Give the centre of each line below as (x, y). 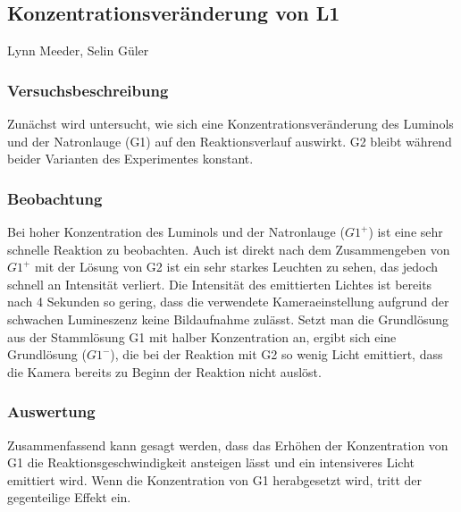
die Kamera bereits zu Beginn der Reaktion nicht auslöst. (164, 371)
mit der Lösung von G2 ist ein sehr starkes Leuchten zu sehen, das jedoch (237, 267)
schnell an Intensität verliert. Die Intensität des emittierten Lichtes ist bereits (220, 284)
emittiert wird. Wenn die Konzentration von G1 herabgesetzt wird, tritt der (215, 479)
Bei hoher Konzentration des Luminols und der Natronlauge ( (176, 232)
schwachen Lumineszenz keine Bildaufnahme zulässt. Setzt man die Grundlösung (228, 319)
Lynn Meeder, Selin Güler (78, 50)
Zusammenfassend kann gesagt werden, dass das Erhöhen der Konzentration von (228, 445)
